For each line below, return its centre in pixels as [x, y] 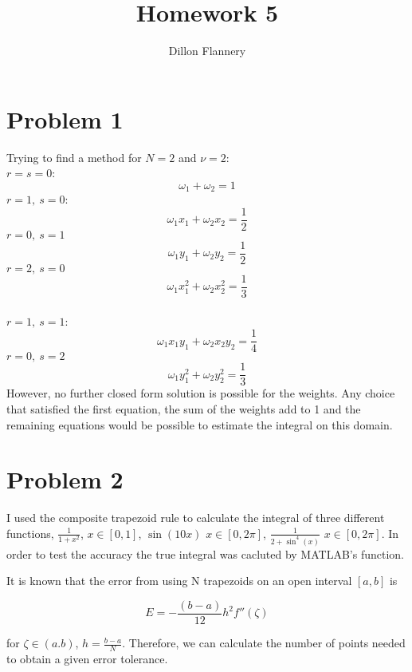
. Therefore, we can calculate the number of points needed [264, 643]
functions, [30, 533]
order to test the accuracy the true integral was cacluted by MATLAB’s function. [205, 553]
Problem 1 [65, 119]
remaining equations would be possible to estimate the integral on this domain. [200, 424]
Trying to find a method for [74, 157]
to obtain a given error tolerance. [87, 658]
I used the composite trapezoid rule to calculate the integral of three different [196, 518]
